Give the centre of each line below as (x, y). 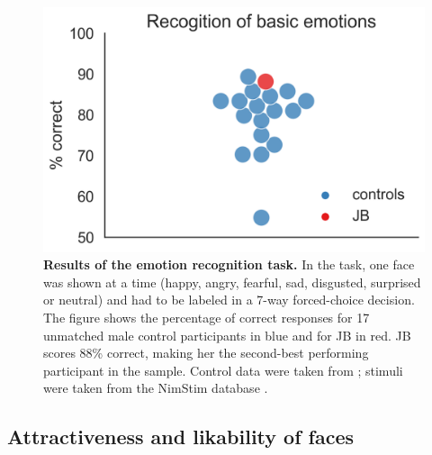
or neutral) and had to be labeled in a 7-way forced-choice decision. (229, 300)
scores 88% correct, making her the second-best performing (206, 353)
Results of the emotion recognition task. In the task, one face (229, 264)
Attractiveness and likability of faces (181, 437)
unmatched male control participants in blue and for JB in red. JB (227, 335)
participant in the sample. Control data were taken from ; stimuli (223, 370)
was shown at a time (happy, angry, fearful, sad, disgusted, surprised (232, 282)
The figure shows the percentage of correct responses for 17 (207, 317)
